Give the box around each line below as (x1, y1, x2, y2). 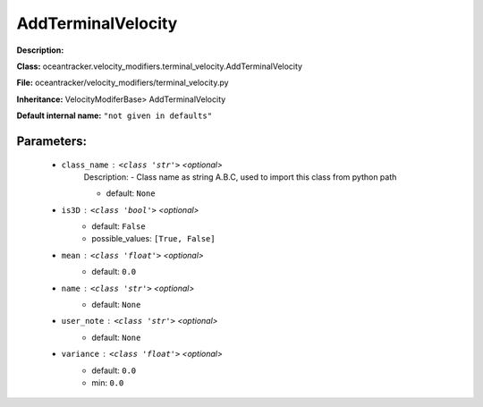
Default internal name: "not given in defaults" (16, 110, 213, 121)
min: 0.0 (91, 377, 124, 388)
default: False (91, 221, 147, 232)
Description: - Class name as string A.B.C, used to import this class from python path (83, 171, 397, 182)
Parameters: (16, 133, 87, 148)
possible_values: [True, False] (91, 233, 216, 244)
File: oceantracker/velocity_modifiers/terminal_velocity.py (16, 77, 229, 89)
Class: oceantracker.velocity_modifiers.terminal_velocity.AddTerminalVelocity (16, 61, 303, 72)
